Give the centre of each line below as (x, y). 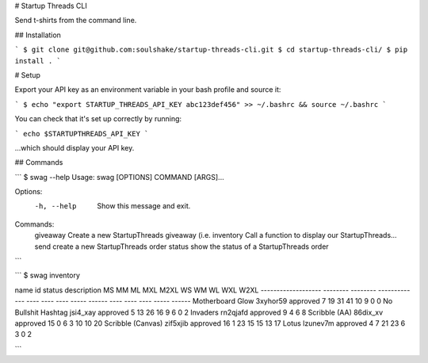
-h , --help (55, 206)
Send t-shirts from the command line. (76, 21)
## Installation (38, 35)
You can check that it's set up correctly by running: (98, 119)
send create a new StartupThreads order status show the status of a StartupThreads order (182, 246)
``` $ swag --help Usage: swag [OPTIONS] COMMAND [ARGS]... (120, 177)
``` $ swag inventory (48, 275)
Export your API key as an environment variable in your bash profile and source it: (148, 90)
